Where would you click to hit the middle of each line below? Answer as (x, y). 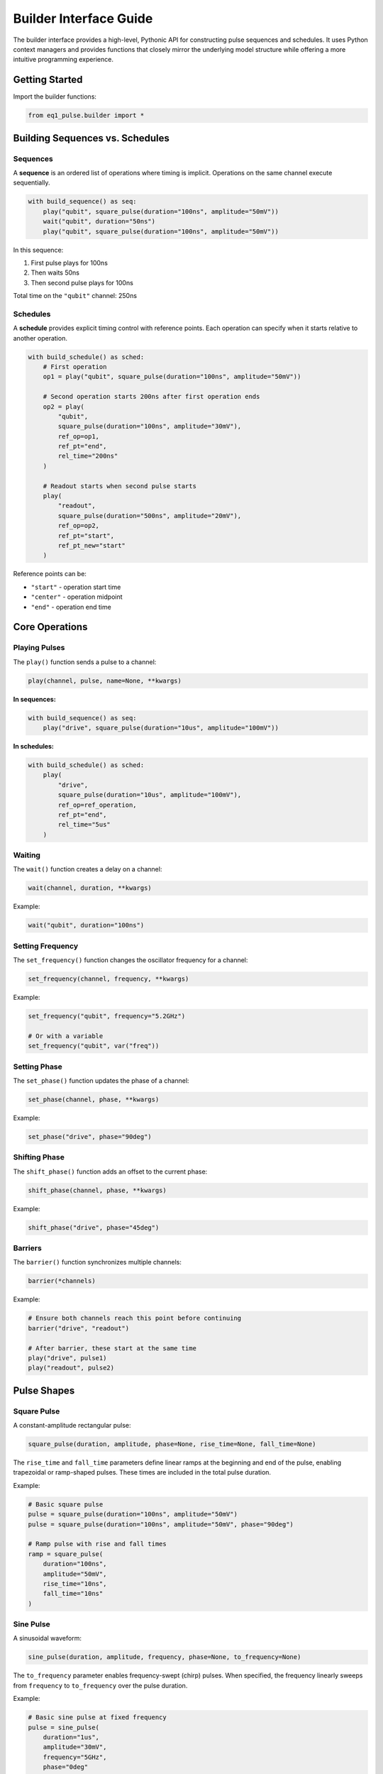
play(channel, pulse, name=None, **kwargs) (105, 681)
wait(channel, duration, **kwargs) (90, 888)
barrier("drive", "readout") (79, 1328)
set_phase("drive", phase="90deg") (90, 1136)
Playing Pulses (39, 648)
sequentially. (32, 183)
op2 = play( (64, 407)
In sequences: (34, 699)
